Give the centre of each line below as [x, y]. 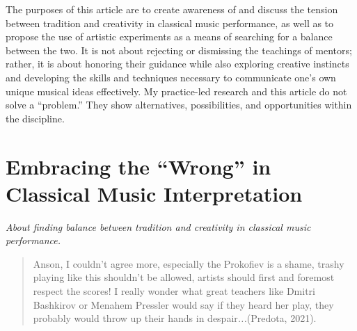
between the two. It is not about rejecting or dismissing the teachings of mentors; [179, 50]
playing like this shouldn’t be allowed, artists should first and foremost [184, 277]
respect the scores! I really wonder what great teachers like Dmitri [174, 291]
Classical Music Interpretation [154, 193]
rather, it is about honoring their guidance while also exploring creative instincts [177, 64]
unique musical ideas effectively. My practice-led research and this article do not [176, 91]
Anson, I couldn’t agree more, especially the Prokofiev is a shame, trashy [189, 263]
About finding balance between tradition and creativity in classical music [158, 226]
